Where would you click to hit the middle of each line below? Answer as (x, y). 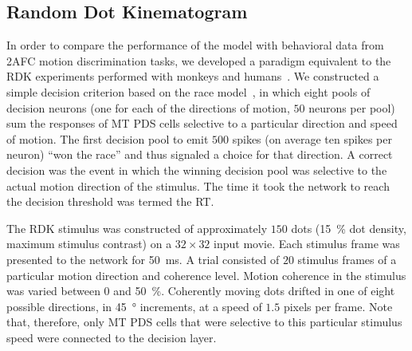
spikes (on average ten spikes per (312, 138)
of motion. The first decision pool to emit (108, 138)
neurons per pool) (352, 107)
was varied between (53, 291)
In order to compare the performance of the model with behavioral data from (195, 45)
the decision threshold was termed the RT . (110, 201)
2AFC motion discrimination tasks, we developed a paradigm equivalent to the (199, 60)
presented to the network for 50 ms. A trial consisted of (143, 259)
